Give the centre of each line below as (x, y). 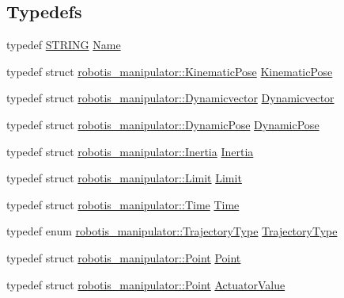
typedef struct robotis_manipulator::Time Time (123, 204)
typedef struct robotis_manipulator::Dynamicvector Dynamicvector (170, 98)
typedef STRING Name (64, 45)
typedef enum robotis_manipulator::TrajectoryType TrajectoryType (172, 231)
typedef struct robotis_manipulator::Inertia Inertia (130, 151)
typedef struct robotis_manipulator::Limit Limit (124, 178)
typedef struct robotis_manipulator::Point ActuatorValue (146, 284)
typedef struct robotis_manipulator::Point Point (124, 257)
